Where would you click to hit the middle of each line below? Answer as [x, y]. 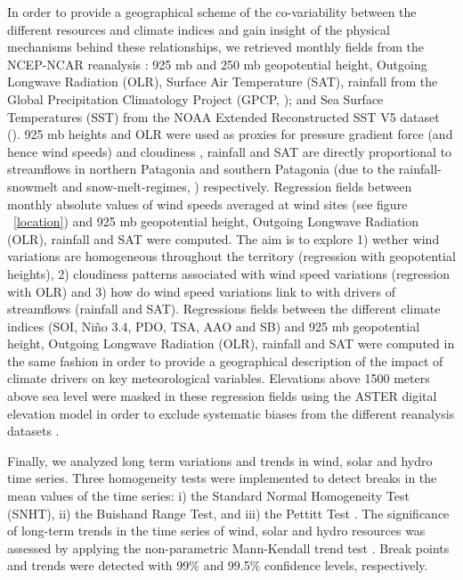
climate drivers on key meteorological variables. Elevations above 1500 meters [219, 378]
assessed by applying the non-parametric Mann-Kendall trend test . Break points [228, 547]
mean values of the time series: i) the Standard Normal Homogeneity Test [208, 496]
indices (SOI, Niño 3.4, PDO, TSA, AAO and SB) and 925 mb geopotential [214, 326]
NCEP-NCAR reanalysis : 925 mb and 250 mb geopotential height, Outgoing [217, 64]
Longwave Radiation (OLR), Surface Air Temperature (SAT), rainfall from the [223, 82]
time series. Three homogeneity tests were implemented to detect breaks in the [222, 478]
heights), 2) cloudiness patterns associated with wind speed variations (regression [229, 273]
